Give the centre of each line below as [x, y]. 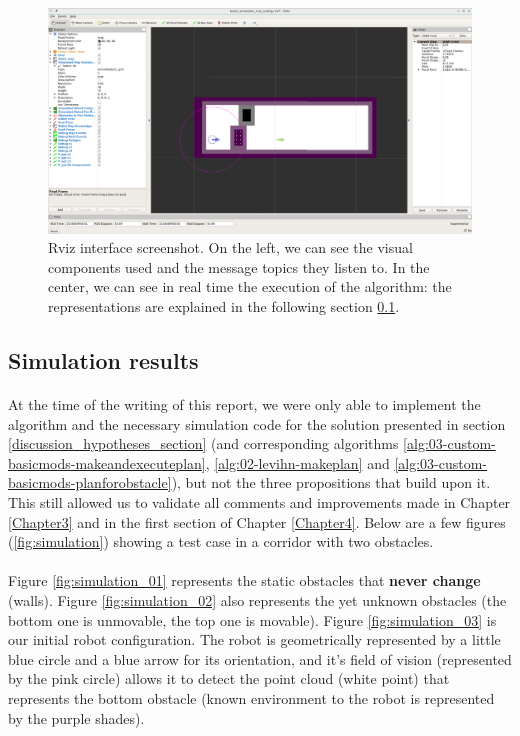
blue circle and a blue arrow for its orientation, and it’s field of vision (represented [260, 658]
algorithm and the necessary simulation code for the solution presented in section [257, 423]
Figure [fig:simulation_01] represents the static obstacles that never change [244, 580]
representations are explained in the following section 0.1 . [224, 306]
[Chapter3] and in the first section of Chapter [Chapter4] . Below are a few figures [257, 521]
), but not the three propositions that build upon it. [331, 482]
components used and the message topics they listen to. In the [239, 266]
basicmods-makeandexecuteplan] [107, 462]
